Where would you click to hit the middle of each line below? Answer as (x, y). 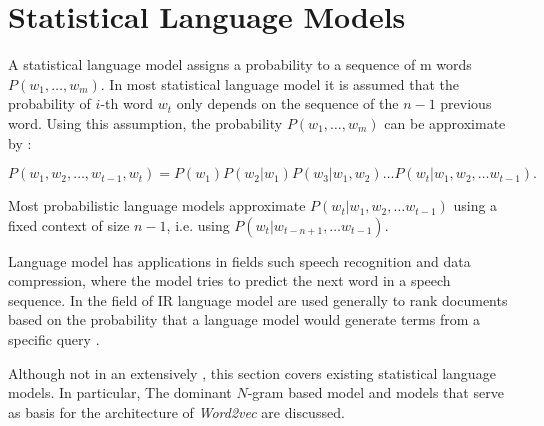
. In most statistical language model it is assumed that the (279, 83)
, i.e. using (198, 224)
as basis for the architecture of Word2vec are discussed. (176, 411)
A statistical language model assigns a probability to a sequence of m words (240, 64)
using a (475, 205)
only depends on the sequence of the (287, 103)
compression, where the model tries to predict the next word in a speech (229, 280)
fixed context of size (69, 224)
